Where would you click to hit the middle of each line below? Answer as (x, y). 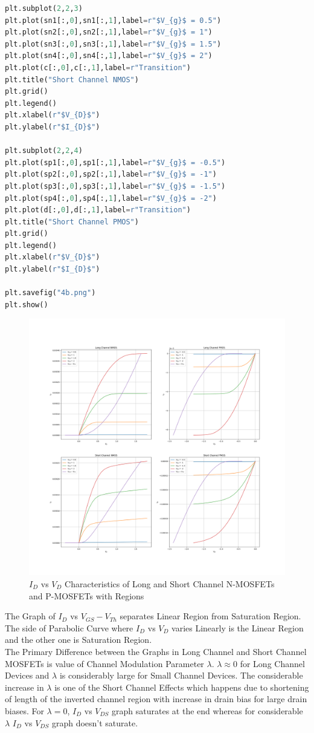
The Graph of (30, 616)
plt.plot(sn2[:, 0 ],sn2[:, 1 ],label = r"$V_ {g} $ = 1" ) (109, 32)
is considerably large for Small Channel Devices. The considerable (181, 675)
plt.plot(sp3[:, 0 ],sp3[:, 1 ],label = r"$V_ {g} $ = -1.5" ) (115, 186)
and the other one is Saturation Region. (78, 640)
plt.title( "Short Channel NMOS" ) (72, 80)
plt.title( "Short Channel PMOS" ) (72, 222)
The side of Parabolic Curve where (69, 627)
